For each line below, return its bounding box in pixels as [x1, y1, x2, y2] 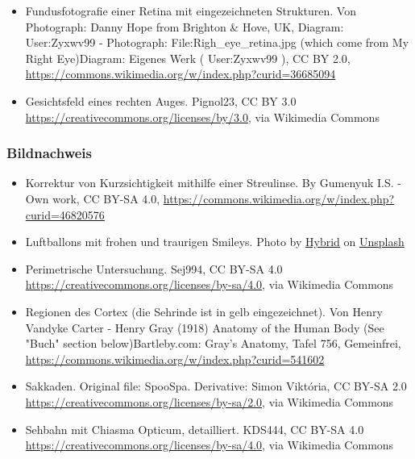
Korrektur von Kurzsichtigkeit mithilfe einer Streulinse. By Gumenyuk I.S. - [25, 174, 402, 191]
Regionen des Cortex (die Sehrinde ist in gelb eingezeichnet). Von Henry [25, 303, 383, 319]
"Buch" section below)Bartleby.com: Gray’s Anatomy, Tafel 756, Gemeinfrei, [25, 335, 401, 352]
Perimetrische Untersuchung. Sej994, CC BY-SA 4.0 [25, 260, 283, 277]
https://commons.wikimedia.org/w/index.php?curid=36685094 [25, 65, 336, 82]
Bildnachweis [6, 143, 92, 163]
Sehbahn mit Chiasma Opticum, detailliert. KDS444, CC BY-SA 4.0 [25, 420, 364, 437]
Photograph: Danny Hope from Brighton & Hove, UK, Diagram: [25, 18, 344, 35]
